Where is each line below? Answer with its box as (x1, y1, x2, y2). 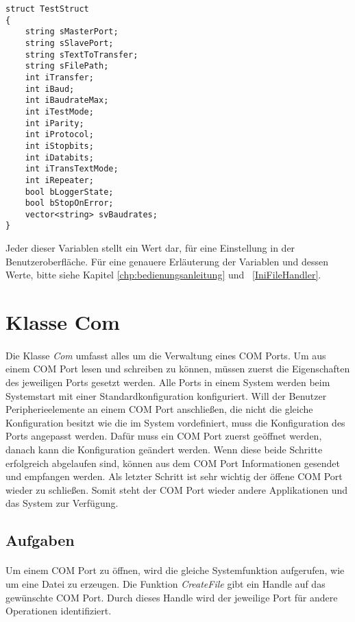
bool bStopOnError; (25, 198, 114, 208)
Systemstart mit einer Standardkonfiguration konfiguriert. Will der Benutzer (5, 388, 327, 403)
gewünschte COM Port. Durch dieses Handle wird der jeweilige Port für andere (5, 590, 338, 604)
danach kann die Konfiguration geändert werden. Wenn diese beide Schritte (5, 442, 323, 457)
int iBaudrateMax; (25, 95, 109, 106)
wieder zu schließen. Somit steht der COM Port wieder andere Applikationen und (5, 482, 348, 497)
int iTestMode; (25, 106, 94, 117)
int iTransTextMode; (25, 164, 119, 174)
